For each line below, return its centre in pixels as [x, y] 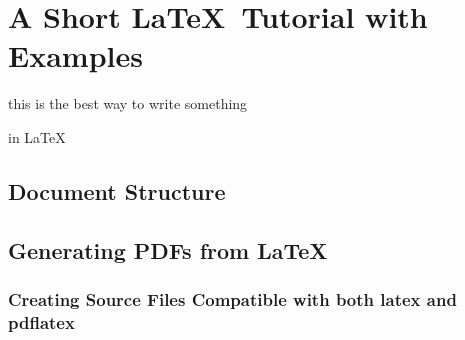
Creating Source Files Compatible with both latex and [232, 298]
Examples [75, 55]
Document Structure [117, 190]
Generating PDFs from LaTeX [168, 249]
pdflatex [41, 321]
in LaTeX [37, 136]
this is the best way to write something [128, 103]
